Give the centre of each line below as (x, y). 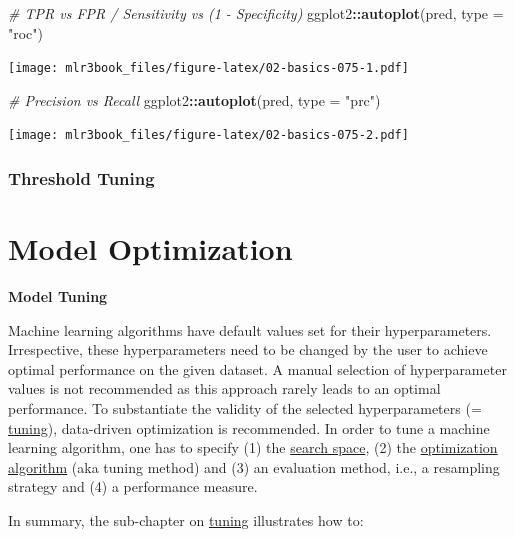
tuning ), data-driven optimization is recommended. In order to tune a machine (249, 427)
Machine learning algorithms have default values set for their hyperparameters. (250, 329)
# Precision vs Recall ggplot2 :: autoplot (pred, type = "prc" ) (194, 99)
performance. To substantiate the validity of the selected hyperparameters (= (245, 408)
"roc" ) (26, 32)
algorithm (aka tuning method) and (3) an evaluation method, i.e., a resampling (254, 466)
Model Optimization (150, 248)
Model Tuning (58, 296)
